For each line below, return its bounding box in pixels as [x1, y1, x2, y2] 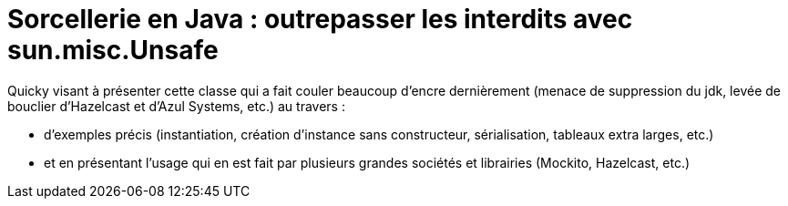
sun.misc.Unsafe [7, 35, 219, 66]
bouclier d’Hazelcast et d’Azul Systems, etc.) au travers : [7, 98, 345, 114]
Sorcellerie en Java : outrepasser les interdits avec [7, 4, 633, 35]
